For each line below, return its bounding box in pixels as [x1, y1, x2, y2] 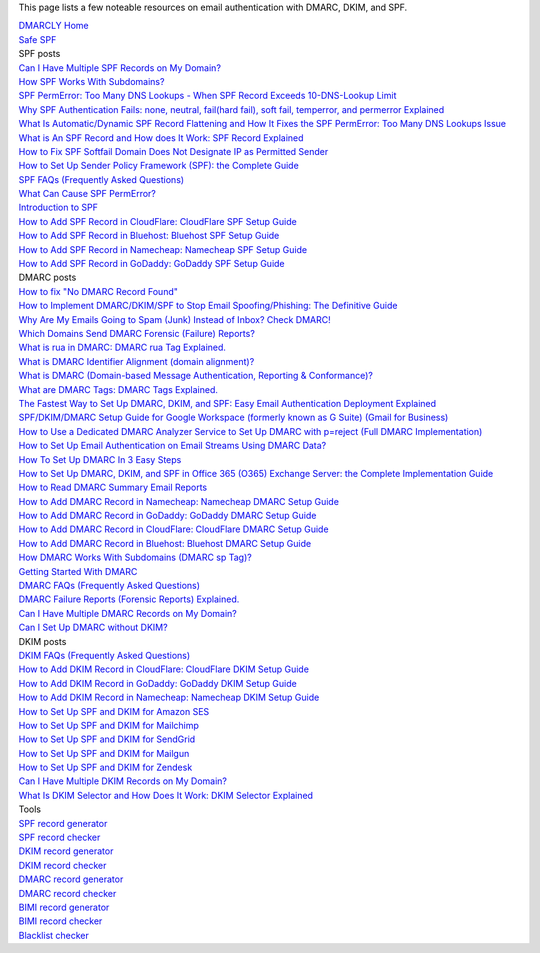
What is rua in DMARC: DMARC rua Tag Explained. [18, 341, 227, 354]
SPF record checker [18, 831, 101, 844]
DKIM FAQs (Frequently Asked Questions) [18, 649, 191, 661]
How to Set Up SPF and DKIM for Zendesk [18, 761, 193, 774]
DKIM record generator [18, 845, 114, 857]
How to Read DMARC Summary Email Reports [18, 481, 208, 494]
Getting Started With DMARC [18, 565, 138, 577]
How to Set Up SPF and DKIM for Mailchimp [18, 719, 200, 731]
